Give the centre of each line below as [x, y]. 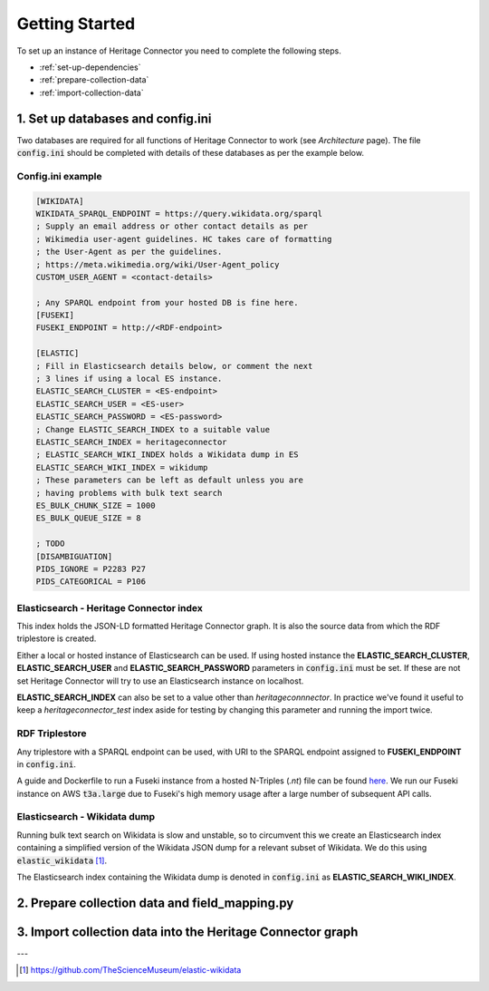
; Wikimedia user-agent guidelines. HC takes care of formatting [184, 239]
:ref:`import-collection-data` [91, 92]
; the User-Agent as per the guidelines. [129, 252]
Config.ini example [59, 176]
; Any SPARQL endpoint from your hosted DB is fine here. [167, 302]
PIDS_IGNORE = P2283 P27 [91, 568]
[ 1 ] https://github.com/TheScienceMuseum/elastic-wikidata [130, 970]
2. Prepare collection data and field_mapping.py [155, 903]
